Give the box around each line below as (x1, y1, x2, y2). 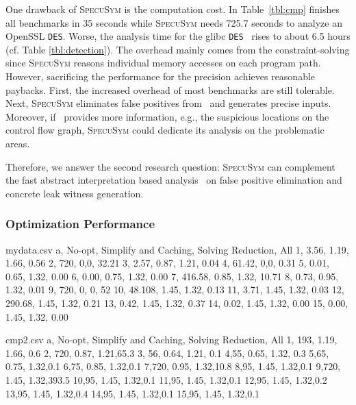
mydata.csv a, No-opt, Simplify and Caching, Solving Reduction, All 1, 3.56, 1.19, (5, 242, 349, 256)
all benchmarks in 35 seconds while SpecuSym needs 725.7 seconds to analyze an (5, 15, 342, 29)
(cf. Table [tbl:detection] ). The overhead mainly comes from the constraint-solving (5, 42, 350, 56)
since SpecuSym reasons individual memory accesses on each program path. (5, 56, 321, 70)
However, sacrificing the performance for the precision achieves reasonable (5, 69, 316, 84)
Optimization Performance (5, 215, 155, 232)
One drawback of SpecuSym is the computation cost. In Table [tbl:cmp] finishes (5, 2, 340, 16)
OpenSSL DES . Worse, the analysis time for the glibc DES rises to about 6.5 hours (5, 29, 351, 43)
